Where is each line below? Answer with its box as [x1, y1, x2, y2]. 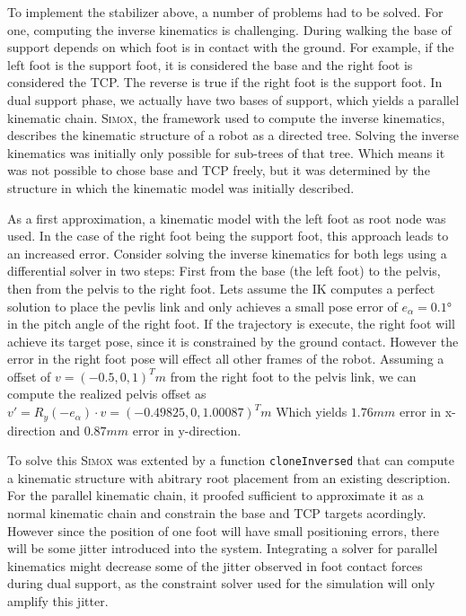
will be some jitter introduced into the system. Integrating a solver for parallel [7, 539, 438, 558]
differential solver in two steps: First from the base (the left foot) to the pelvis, [7, 261, 441, 280]
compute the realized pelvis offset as [7, 384, 207, 403]
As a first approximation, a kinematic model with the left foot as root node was [7, 208, 446, 227]
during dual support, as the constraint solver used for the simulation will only [7, 574, 435, 593]
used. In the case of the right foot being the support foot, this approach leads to [7, 226, 449, 245]
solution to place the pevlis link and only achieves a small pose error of [7, 296, 398, 315]
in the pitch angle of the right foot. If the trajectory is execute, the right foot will [7, 314, 455, 333]
